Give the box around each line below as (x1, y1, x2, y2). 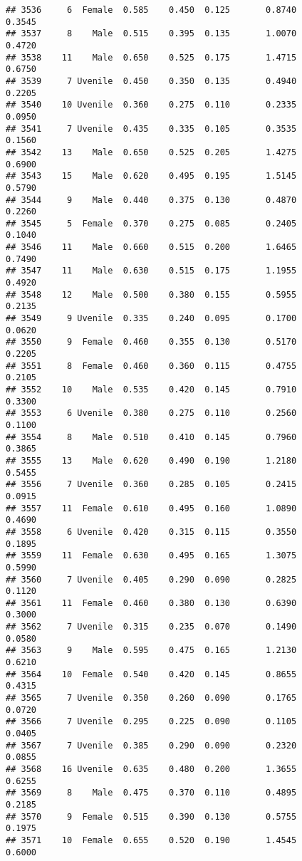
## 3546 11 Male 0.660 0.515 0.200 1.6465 (6, 242, 297, 253)
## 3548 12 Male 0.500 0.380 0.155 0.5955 (6, 289, 297, 300)
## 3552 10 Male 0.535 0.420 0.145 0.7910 (6, 385, 297, 395)
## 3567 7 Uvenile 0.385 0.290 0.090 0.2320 (6, 740, 297, 751)
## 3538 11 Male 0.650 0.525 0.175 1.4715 (6, 52, 297, 63)
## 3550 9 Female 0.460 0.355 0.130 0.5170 (6, 337, 297, 348)
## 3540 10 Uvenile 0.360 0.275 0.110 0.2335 (6, 100, 297, 110)
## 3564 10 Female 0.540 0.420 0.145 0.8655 (6, 669, 297, 679)
